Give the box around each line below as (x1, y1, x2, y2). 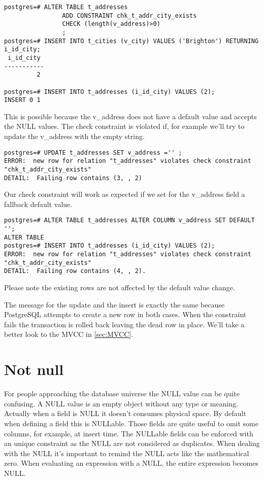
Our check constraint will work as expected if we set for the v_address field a (4, 189, 245, 199)
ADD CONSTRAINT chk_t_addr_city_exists (62, 12, 197, 19)
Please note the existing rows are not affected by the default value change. (4, 282, 235, 293)
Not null (4, 359, 64, 380)
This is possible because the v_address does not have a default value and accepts (4, 111, 257, 121)
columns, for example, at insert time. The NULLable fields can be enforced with (4, 428, 253, 438)
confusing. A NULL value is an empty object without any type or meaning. (4, 398, 239, 408)
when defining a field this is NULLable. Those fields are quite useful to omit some (4, 418, 258, 428)
